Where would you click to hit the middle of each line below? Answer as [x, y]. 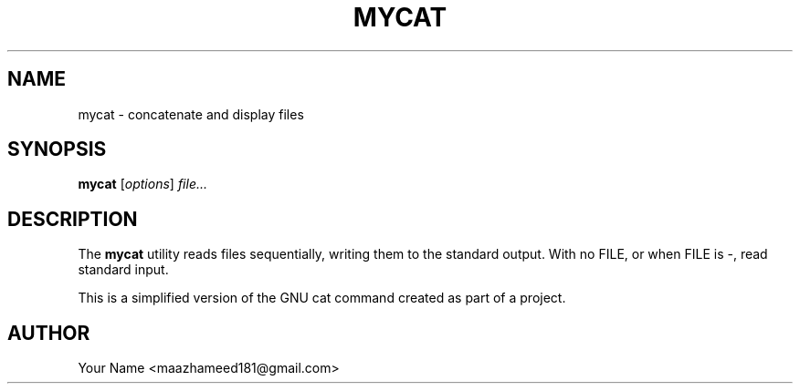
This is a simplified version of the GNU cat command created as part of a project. [322, 298]
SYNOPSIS [57, 149]
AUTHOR [49, 333]
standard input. [123, 270]
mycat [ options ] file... [143, 184]
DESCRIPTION [73, 219]
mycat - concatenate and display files [191, 114]
